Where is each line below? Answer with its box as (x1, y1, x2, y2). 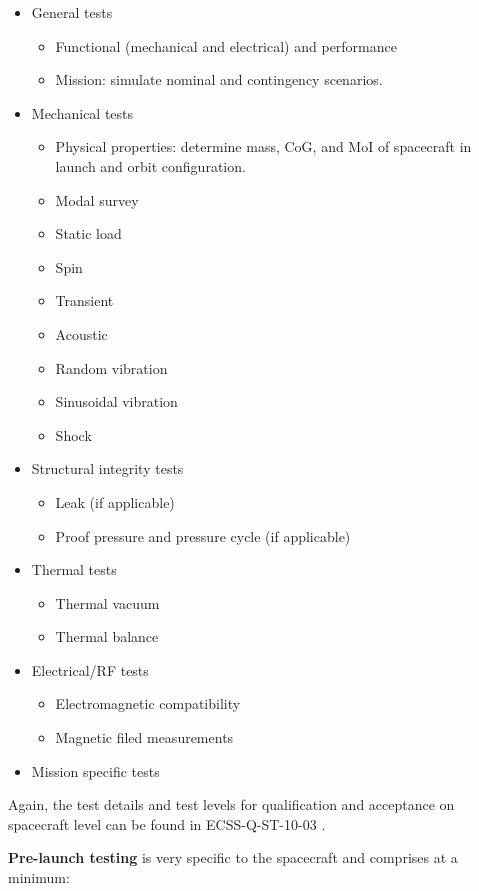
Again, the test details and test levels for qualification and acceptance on (8, 794, 455, 815)
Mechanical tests (31, 102, 134, 123)
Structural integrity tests (31, 458, 184, 479)
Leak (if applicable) (55, 491, 175, 512)
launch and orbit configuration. (55, 155, 246, 176)
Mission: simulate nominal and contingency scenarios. (55, 69, 383, 90)
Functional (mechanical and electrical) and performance (55, 35, 397, 56)
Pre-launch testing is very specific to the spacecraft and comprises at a (8, 847, 458, 868)
